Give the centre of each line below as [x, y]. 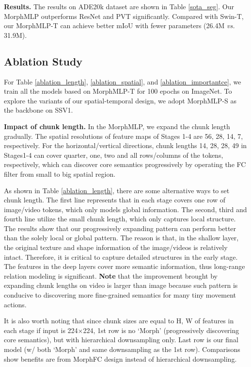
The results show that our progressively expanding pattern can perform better [120, 228]
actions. [15, 304]
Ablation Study [43, 61]
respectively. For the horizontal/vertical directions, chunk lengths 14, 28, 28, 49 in [125, 145]
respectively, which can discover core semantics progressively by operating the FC [125, 164]
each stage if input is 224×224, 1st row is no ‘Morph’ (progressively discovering [122, 330]
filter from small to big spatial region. [60, 174]
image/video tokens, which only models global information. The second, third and [125, 209]
